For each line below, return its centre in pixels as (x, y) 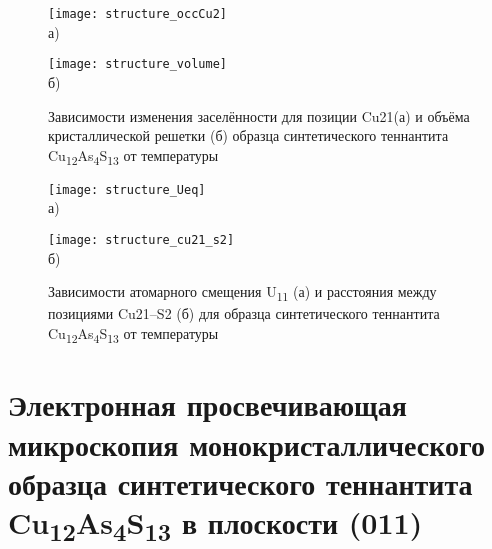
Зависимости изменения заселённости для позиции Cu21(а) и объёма (259, 115)
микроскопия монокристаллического (247, 443)
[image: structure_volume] (137, 64)
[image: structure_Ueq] (127, 189)
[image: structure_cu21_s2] (141, 240)
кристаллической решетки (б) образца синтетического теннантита (248, 135)
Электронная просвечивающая (207, 404)
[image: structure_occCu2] (137, 14)
